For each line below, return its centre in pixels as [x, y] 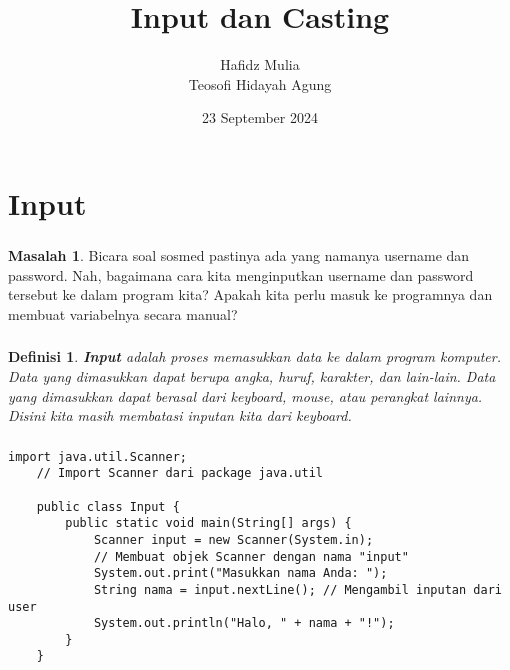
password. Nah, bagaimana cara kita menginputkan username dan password [241, 274]
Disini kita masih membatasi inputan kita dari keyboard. [180, 415]
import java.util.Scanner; [97, 456]
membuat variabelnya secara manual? [123, 313]
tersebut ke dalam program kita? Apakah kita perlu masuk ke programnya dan [250, 294]
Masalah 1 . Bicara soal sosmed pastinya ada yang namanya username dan [239, 255]
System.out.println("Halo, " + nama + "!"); [244, 623]
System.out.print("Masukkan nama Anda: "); [240, 573]
